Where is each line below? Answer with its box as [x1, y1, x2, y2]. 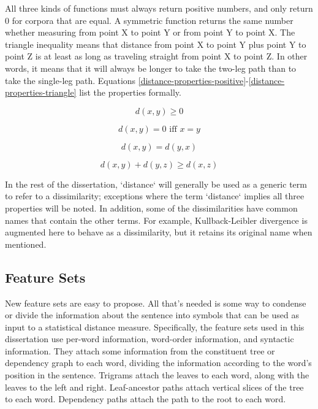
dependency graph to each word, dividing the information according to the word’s [5, 356, 312, 369]
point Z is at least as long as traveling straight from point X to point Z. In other [5, 50, 308, 63]
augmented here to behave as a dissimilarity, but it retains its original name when [5, 226, 312, 239]
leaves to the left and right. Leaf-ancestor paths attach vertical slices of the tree [5, 380, 304, 393]
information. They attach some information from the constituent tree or [5, 344, 275, 357]
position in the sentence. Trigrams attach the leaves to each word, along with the [5, 369, 309, 381]
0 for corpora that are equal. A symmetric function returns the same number [5, 13, 293, 26]
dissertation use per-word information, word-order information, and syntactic [5, 332, 294, 345]
